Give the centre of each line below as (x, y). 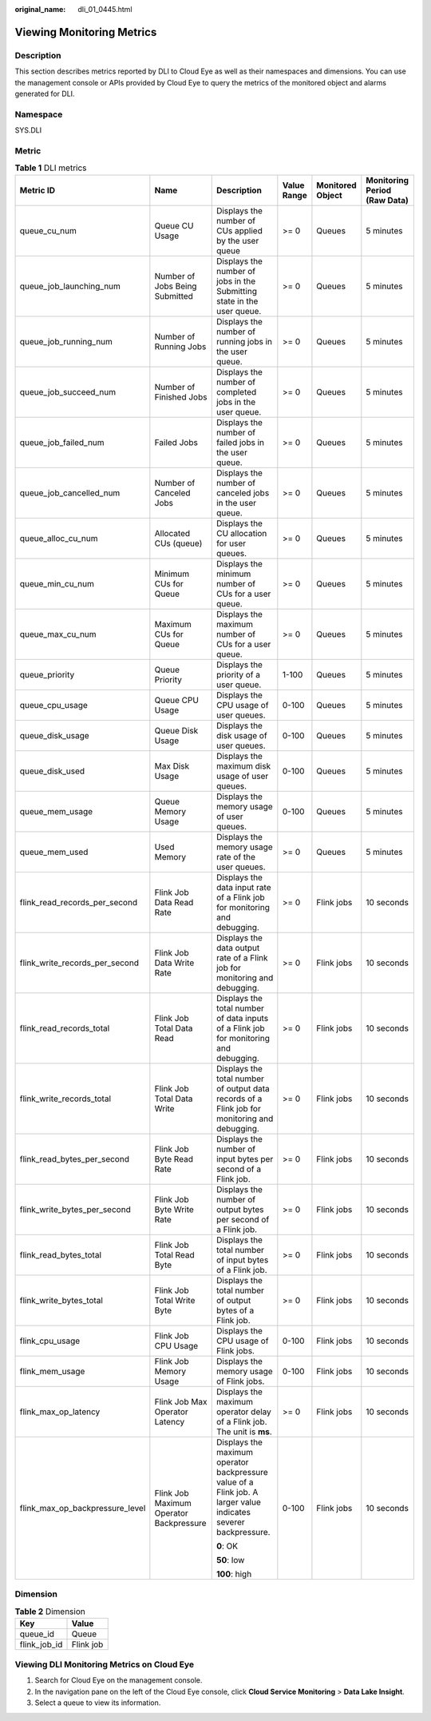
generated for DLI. (45, 93)
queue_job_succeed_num (67, 391)
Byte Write (174, 1209)
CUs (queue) (178, 543)
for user (231, 543)
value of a (235, 1482)
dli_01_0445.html (105, 9)
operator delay (243, 1412)
